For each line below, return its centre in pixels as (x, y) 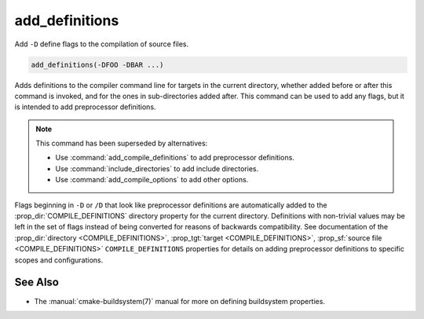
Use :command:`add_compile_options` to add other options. (152, 180)
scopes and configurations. (59, 260)
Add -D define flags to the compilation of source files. (102, 44)
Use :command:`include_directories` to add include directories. (157, 168)
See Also (37, 282)
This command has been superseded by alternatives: (122, 143)
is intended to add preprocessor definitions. (85, 107)
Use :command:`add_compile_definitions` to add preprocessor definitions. (175, 158)
